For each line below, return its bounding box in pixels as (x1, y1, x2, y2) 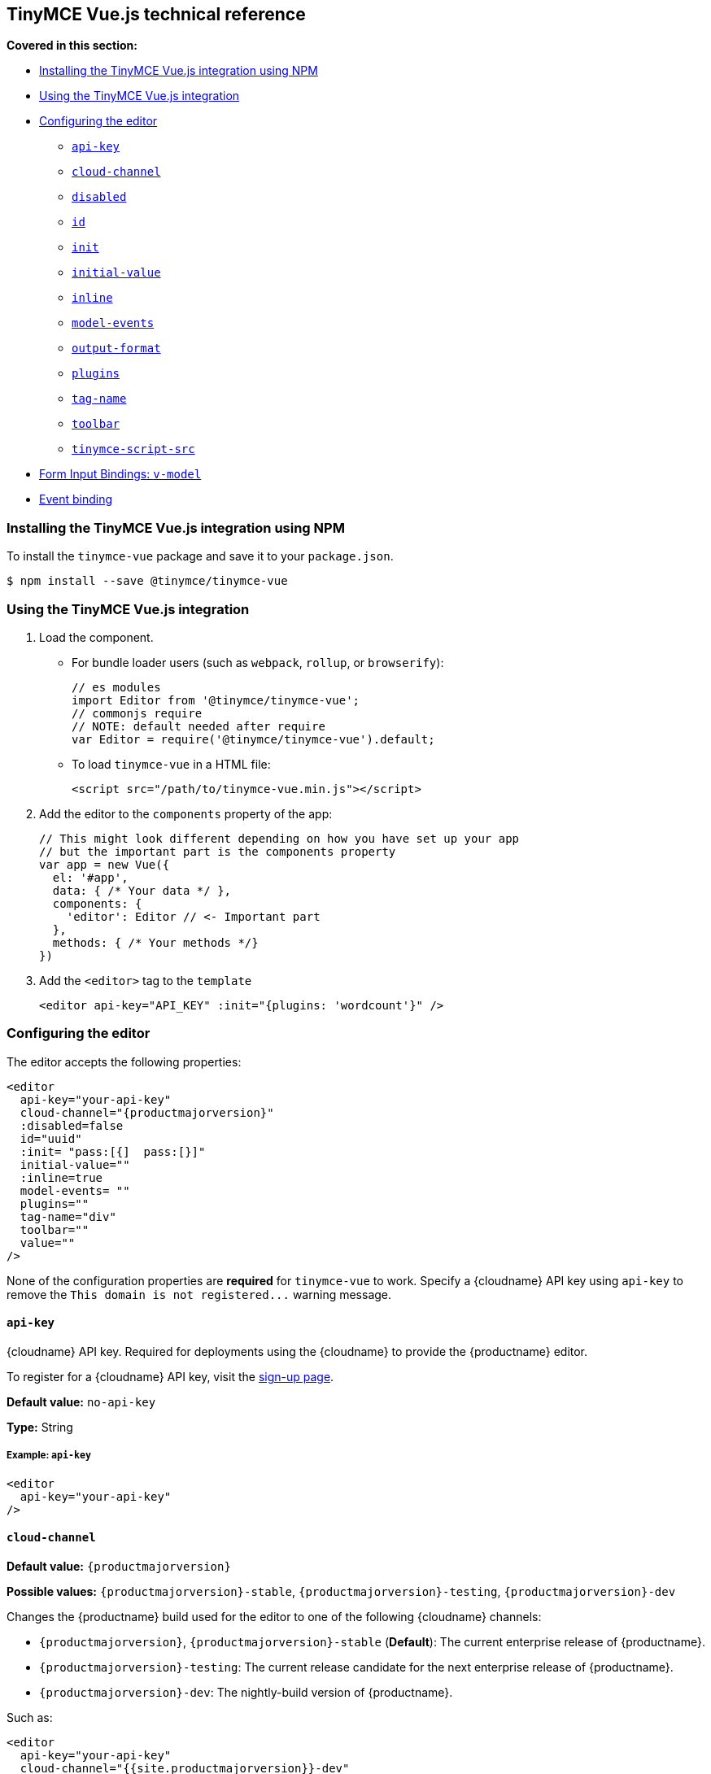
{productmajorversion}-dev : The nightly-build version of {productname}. (39, 1685, 453, 1699)
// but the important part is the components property (39, 844, 396, 858)
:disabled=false (20, 1118, 124, 1132)
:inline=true (20, 1170, 103, 1184)
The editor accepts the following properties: (7, 1054, 242, 1069)
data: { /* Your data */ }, (52, 883, 232, 897)
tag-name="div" (20, 1210, 116, 1223)
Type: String (7, 1419, 73, 1434)
